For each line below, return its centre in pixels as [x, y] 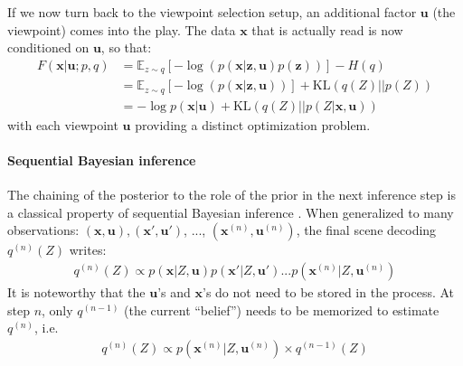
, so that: [126, 47]
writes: [88, 250]
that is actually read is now [327, 29]
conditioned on [48, 47]
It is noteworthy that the [76, 291]
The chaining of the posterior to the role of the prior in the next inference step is [231, 195]
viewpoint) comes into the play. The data [122, 29]
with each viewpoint [63, 124]
